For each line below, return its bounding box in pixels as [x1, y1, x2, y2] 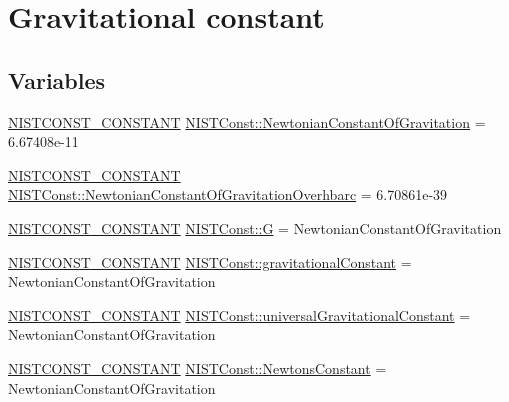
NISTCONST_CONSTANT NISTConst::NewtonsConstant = [8, 357, 387, 378]
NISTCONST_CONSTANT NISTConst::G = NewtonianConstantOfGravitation [8, 217, 502, 238]
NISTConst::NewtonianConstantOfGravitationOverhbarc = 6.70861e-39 [8, 184, 448, 205]
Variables [8, 64, 106, 95]
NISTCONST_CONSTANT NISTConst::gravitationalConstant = [8, 251, 412, 272]
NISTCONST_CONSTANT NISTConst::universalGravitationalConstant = [8, 304, 471, 325]
